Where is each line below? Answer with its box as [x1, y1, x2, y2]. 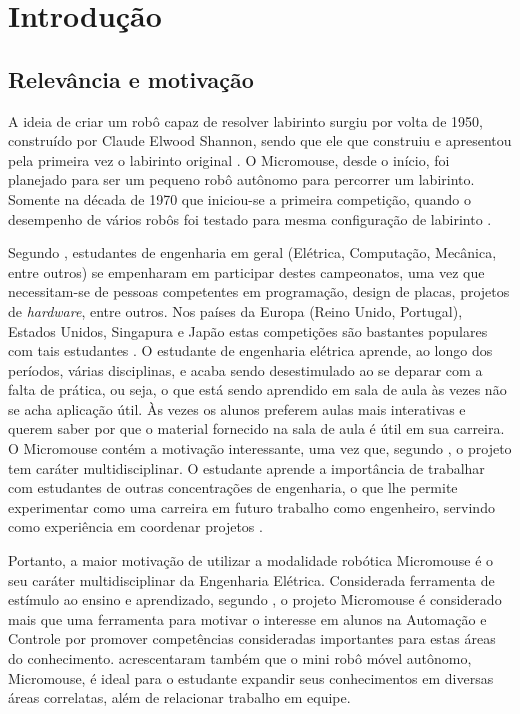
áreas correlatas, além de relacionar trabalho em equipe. [8, 687, 351, 708]
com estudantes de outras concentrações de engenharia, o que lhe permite [8, 477, 458, 498]
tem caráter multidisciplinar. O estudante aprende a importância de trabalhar [8, 457, 485, 478]
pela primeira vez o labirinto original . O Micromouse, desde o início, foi [8, 149, 450, 170]
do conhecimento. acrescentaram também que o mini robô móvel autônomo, [8, 648, 472, 669]
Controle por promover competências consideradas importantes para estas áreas [8, 628, 496, 649]
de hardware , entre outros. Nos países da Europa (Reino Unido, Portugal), [8, 300, 463, 321]
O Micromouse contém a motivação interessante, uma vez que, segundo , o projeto [8, 438, 512, 459]
